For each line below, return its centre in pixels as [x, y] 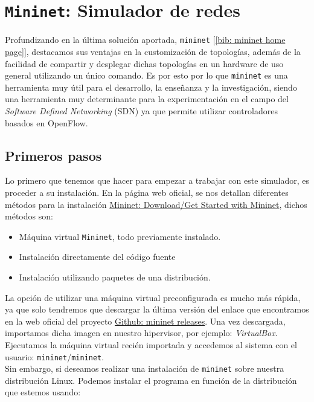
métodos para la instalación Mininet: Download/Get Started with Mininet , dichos [156, 204]
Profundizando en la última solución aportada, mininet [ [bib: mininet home [145, 40]
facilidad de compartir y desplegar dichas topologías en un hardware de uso [144, 63]
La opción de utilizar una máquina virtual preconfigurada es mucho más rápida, [153, 297]
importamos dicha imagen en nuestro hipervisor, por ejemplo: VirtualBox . [141, 333]
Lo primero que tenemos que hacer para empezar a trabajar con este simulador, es [157, 180]
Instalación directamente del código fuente [97, 257]
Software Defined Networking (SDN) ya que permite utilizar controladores [141, 110]
